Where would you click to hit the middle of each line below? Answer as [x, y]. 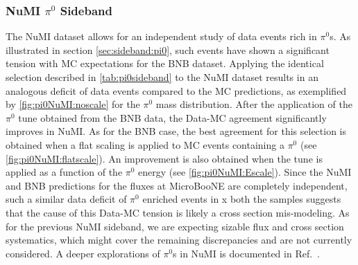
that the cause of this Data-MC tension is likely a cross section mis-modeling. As [178, 212]
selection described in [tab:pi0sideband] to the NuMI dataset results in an [162, 77]
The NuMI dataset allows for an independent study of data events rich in [161, 36]
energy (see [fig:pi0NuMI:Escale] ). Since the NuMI [245, 172]
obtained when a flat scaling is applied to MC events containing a [145, 144]
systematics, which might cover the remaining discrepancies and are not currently [179, 240]
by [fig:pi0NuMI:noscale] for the [73, 104]
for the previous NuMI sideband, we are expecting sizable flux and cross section [175, 226]
